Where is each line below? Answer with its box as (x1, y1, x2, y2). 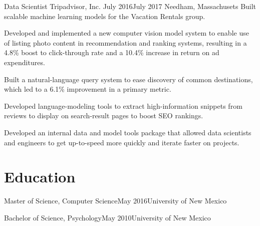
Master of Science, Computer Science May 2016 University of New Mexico (4, 195, 227, 206)
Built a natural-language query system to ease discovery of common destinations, (4, 74, 253, 84)
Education (4, 166, 76, 187)
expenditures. (4, 57, 45, 67)
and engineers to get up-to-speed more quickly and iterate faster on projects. (4, 137, 239, 147)
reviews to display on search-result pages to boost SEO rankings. (4, 110, 203, 121)
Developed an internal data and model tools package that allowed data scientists (4, 127, 251, 137)
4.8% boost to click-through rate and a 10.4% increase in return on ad (4, 47, 219, 58)
